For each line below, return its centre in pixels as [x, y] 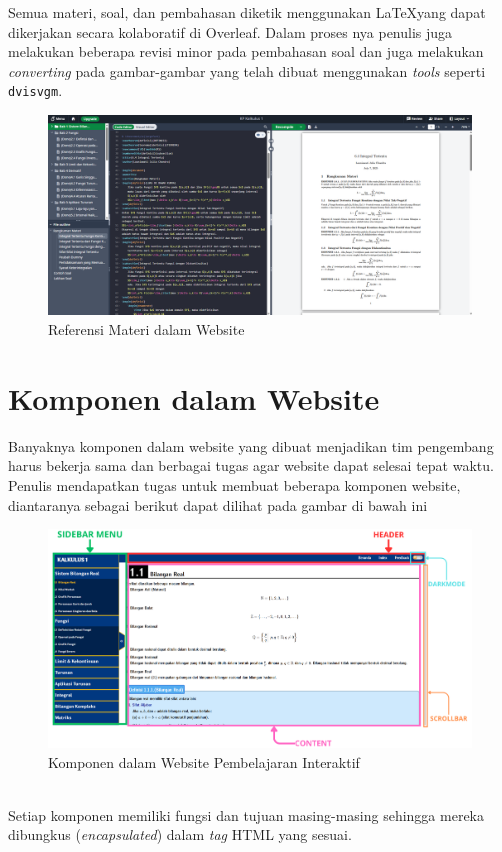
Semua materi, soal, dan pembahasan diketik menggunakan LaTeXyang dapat [247, 12]
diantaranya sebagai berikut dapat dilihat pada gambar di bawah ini [218, 504]
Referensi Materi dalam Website [146, 329]
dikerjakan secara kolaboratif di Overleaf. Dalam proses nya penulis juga [230, 31]
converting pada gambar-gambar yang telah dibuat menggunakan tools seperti [247, 70]
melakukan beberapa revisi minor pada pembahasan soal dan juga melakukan [246, 51]
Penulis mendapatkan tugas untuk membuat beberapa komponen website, [234, 484]
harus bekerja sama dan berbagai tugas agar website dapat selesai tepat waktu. [251, 465]
